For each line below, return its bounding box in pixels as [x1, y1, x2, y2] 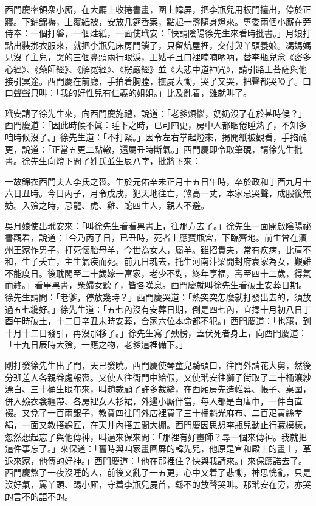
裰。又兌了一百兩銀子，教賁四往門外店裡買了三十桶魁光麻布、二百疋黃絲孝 [5, 406, 303, 419]
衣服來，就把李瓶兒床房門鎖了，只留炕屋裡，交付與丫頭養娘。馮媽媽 [38, 38, 311, 51]
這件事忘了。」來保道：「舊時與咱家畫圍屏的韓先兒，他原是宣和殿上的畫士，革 [5, 442, 311, 455]
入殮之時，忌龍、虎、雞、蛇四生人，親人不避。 [21, 198, 209, 211]
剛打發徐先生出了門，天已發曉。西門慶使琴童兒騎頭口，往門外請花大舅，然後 [5, 359, 311, 372]
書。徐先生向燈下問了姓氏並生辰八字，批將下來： [5, 154, 201, 167]
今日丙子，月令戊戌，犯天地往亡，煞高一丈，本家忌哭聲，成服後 [47, 187, 303, 199]
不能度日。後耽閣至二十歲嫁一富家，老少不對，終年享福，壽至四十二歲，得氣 [5, 266, 311, 279]
